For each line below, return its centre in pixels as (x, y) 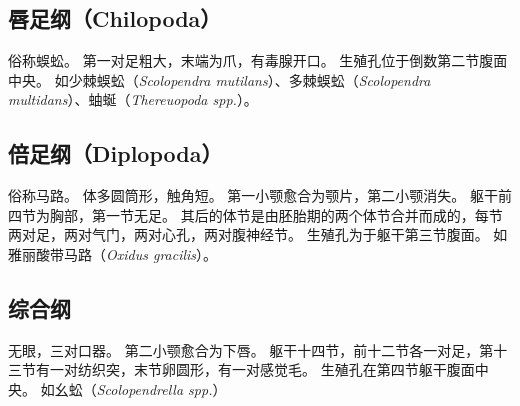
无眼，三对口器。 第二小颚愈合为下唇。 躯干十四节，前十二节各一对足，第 (251, 349)
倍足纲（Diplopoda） (115, 153)
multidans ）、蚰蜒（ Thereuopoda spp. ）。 (133, 99)
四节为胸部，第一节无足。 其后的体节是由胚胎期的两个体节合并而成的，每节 (255, 214)
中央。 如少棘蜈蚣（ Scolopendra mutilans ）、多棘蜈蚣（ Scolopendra (219, 79)
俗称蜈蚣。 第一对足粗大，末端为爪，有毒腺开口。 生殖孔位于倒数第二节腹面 (258, 60)
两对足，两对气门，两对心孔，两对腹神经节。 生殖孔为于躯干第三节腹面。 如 (258, 234)
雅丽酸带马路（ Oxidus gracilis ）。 (113, 253)
